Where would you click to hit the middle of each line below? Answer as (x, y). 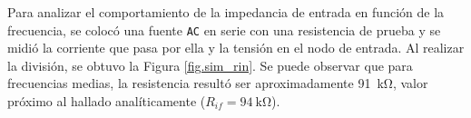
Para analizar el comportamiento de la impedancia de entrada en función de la (226, 12)
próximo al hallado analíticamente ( (107, 101)
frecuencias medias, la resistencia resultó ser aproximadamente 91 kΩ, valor (218, 83)
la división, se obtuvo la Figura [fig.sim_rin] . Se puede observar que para (210, 65)
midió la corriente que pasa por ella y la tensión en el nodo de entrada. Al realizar (236, 48)
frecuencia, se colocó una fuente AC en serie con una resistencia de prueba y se (224, 29)
